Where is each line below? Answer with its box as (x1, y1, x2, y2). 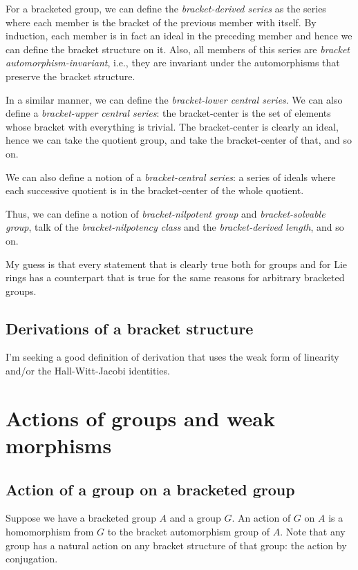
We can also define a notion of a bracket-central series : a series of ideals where (6, 169, 336, 184)
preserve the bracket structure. (6, 68, 135, 83)
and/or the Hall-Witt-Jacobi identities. (6, 363, 170, 378)
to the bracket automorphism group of (107, 524, 270, 539)
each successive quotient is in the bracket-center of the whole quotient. (6, 183, 304, 198)
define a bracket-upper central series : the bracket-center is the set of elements (6, 106, 331, 120)
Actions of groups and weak (6, 403, 275, 432)
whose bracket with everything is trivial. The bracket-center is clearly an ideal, (6, 119, 339, 133)
